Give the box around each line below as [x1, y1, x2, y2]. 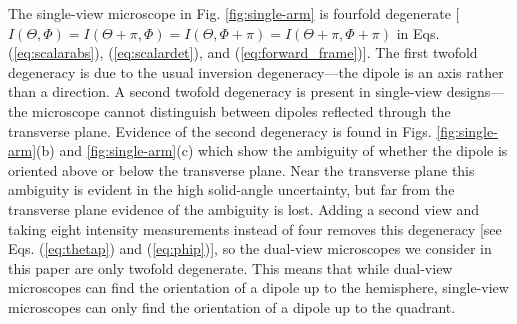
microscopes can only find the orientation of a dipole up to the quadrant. [8, 296, 456, 317]
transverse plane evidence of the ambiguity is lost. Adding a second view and [8, 198, 480, 219]
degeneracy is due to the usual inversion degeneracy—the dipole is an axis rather [8, 61, 504, 82]
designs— [446, 81, 505, 102]
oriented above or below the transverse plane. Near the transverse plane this [8, 159, 475, 180]
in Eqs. [396, 22, 440, 43]
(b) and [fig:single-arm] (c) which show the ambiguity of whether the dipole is [36, 140, 508, 161]
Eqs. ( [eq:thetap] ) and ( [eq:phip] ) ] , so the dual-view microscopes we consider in [8, 238, 492, 259]
